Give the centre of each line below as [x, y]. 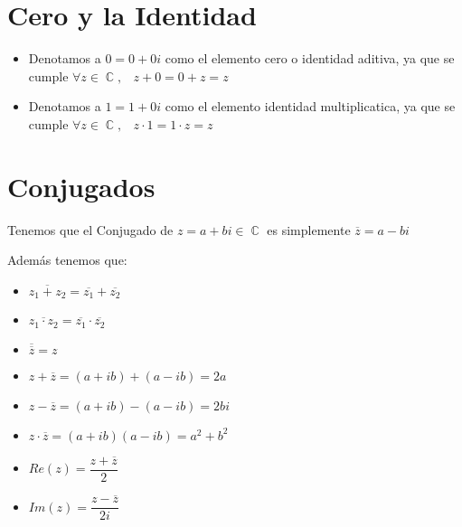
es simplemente [309, 229]
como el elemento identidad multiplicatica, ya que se [310, 106]
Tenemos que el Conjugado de [90, 229]
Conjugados [81, 186]
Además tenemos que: [67, 260]
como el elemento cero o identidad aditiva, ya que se [310, 58]
